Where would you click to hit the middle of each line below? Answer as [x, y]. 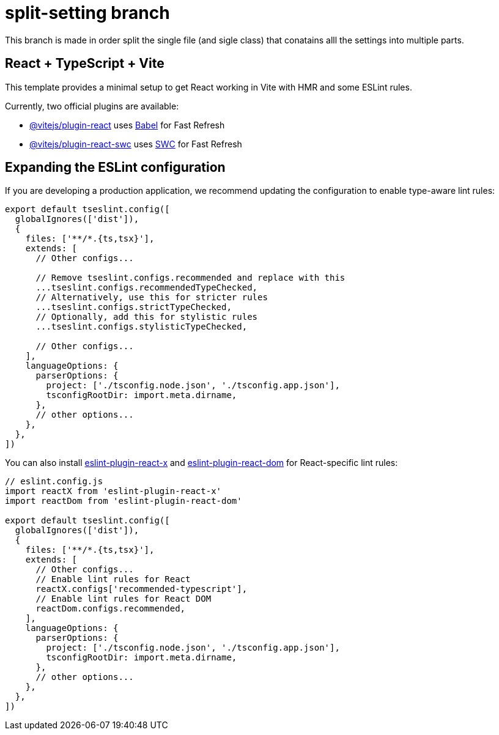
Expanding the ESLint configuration [115, 168]
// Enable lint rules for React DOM [124, 599]
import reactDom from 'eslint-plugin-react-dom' [124, 501]
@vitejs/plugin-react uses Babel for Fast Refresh [127, 125]
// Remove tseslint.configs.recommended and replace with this [190, 278]
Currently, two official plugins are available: [92, 106]
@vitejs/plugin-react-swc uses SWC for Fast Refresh [136, 144]
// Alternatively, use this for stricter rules [152, 297]
